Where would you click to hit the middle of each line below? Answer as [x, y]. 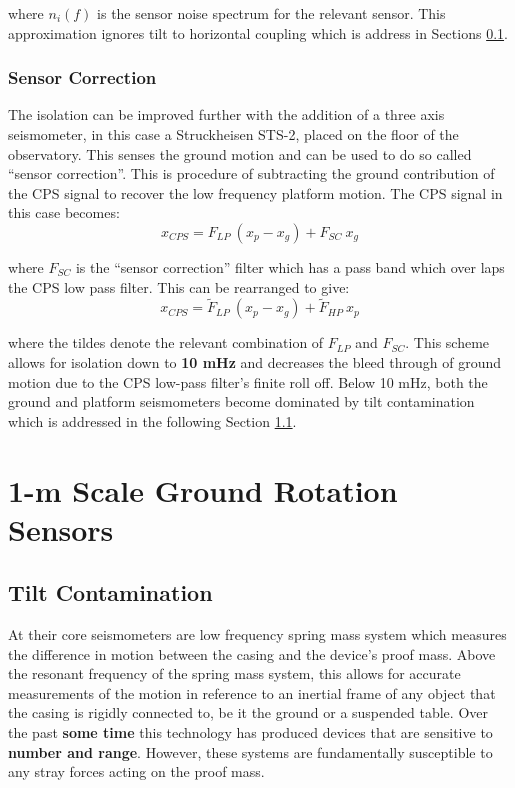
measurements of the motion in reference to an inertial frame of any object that [252, 692]
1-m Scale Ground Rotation [203, 489]
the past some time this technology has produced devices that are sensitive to [250, 732]
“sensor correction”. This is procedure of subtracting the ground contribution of [251, 173]
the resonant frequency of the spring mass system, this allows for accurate [234, 673]
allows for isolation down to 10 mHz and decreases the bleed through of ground [255, 361]
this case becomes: [64, 212]
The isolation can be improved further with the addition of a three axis [226, 114]
